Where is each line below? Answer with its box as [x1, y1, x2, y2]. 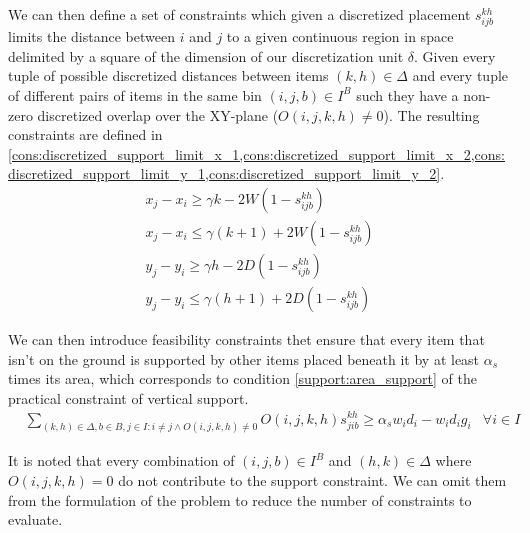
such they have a [356, 84, 459, 105]
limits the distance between [8, 26, 175, 47]
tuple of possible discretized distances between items [8, 65, 329, 86]
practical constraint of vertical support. [8, 387, 249, 408]
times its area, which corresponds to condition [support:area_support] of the [8, 368, 477, 389]
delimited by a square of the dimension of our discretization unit [8, 45, 404, 66]
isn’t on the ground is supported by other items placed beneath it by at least [8, 348, 480, 369]
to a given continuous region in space [226, 26, 454, 47]
